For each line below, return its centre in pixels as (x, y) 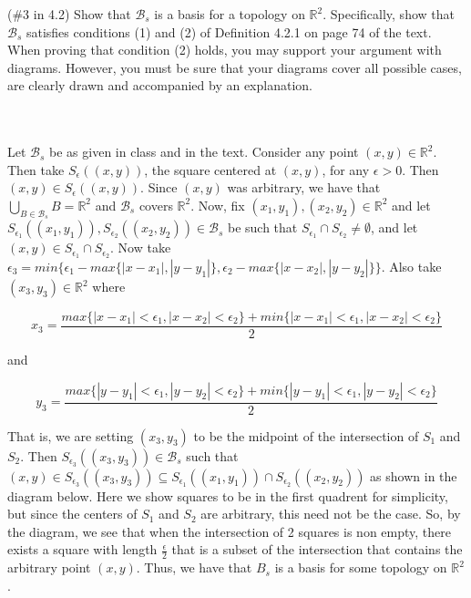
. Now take (141, 247)
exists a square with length (82, 549)
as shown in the (414, 475)
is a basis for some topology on (361, 567)
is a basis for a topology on (230, 14)
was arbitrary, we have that (304, 187)
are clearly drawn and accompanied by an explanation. (160, 85)
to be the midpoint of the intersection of (306, 435)
